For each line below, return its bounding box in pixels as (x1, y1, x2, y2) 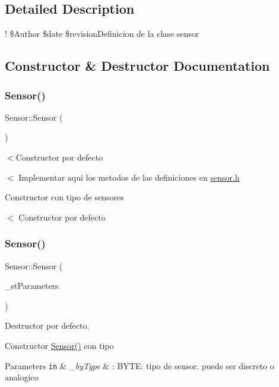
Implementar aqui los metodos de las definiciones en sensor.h (18, 171, 240, 183)
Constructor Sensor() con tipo (5, 339, 114, 351)
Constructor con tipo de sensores (5, 191, 124, 203)
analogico (5, 371, 39, 383)
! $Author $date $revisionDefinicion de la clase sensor (5, 27, 199, 40)
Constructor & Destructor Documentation (5, 56, 270, 75)
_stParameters (5, 279, 59, 292)
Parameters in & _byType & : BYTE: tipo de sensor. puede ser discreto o (5, 359, 274, 372)
